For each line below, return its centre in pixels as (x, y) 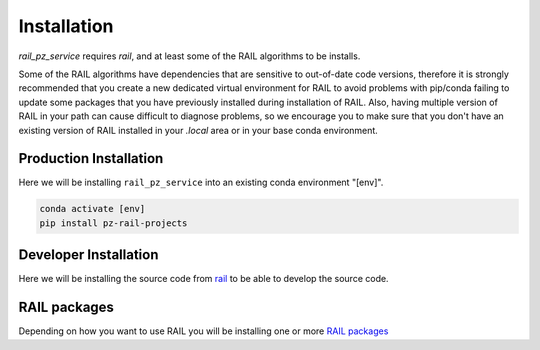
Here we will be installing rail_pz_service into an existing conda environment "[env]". (201, 182)
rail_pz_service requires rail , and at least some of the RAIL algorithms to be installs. (189, 56)
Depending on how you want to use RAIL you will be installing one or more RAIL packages (203, 331)
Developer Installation (88, 255)
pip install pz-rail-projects (113, 223)
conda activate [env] (92, 209)
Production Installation (91, 158)
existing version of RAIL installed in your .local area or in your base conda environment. (198, 130)
